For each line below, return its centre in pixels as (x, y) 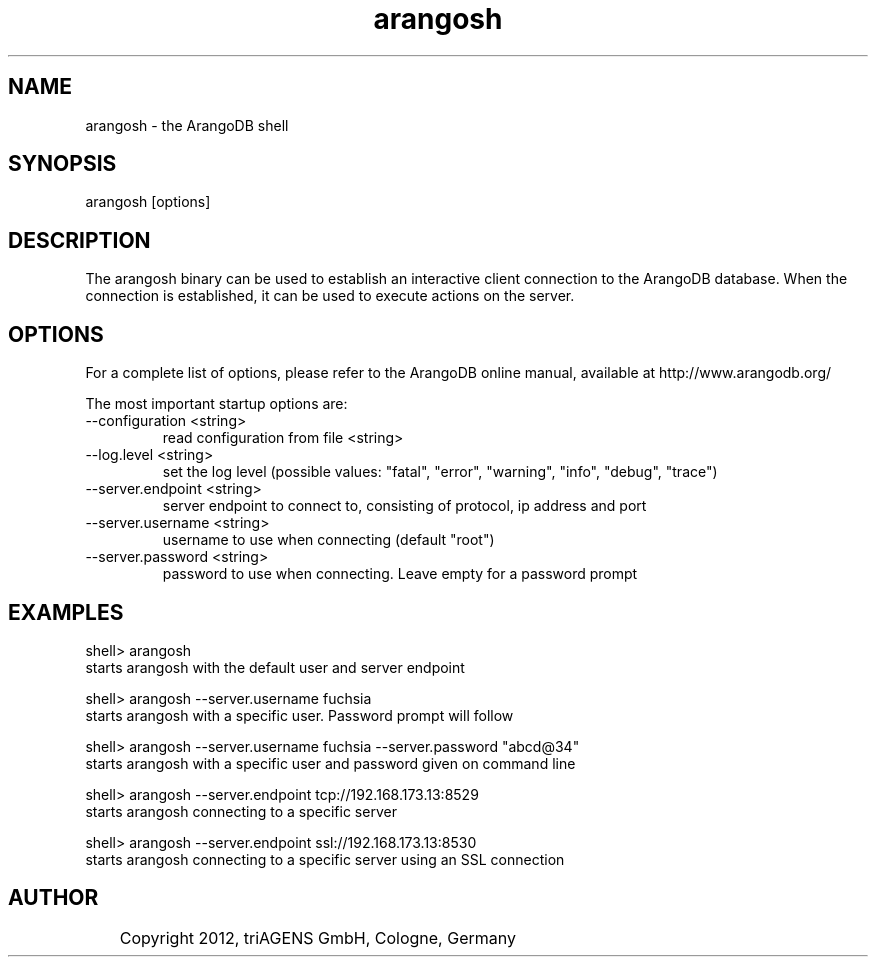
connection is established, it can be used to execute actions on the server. (330, 296)
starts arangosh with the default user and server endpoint (275, 667)
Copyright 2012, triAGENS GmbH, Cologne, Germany (317, 937)
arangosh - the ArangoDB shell (187, 125)
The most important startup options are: (216, 404)
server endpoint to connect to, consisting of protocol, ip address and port (404, 506)
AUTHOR (53, 898)
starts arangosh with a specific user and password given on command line (330, 763)
